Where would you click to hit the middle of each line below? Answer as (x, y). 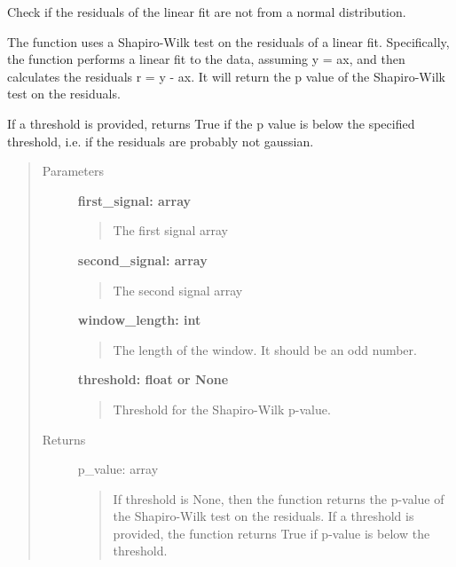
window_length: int (139, 320)
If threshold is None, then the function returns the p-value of (279, 498)
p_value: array (118, 469)
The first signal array (170, 230)
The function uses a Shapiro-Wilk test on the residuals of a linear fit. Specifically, (228, 41)
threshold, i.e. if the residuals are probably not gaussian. (161, 141)
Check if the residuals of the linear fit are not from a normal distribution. (207, 12)
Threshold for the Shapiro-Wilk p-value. (222, 409)
